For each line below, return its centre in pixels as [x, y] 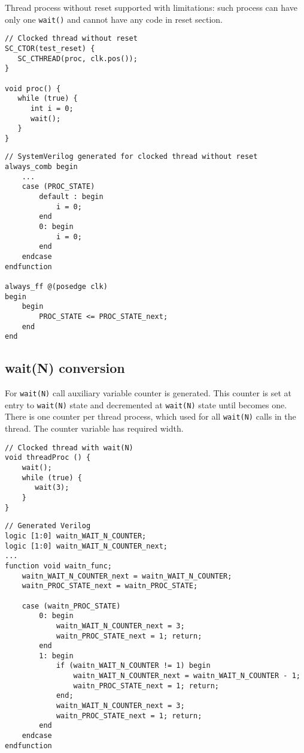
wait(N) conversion [65, 368]
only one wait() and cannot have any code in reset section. [114, 19]
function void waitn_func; [58, 566]
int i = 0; [52, 108]
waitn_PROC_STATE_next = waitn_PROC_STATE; [110, 586]
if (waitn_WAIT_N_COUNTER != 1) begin [133, 666]
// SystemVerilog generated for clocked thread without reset [131, 157]
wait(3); [52, 488]
